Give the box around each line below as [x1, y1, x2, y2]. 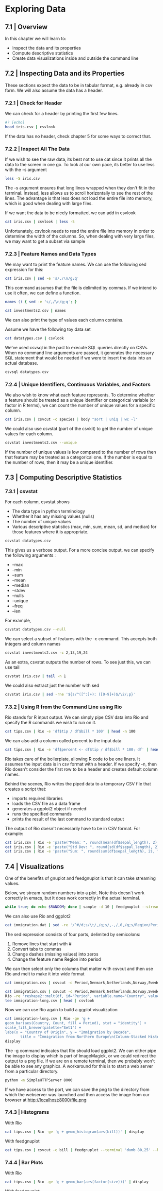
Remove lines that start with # [12, 941, 72, 947]
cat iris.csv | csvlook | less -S [5, 220, 75, 224]
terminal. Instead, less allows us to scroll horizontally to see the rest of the [5, 190, 153, 196]
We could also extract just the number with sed [5, 682, 99, 688]
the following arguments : [5, 552, 56, 558]
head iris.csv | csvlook [5, 124, 55, 129]
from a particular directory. [5, 1068, 59, 1074]
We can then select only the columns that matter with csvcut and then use [5, 966, 153, 971]
